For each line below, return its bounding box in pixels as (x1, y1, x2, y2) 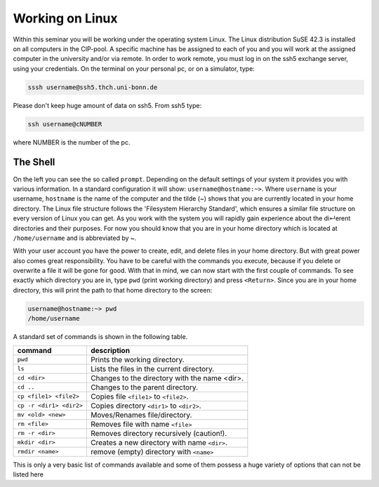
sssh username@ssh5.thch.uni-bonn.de (27, 83, 158, 91)
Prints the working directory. (90, 354, 185, 364)
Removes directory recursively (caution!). (90, 428, 227, 438)
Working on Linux (13, 11, 119, 26)
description (90, 345, 130, 355)
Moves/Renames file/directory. (90, 410, 192, 420)
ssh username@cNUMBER (27, 120, 102, 128)
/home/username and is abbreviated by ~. (13, 234, 137, 242)
